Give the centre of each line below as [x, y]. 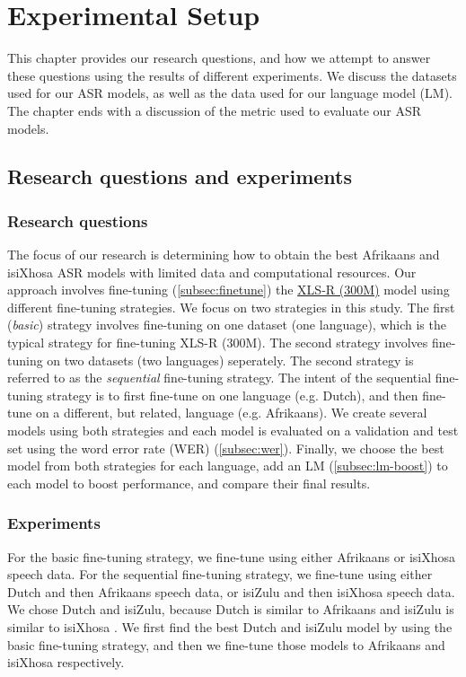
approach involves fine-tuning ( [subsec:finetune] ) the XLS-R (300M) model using [229, 290]
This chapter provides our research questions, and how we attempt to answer [219, 58]
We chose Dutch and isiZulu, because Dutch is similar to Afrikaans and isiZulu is [231, 609]
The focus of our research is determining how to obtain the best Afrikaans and [224, 255]
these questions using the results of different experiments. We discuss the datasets [232, 75]
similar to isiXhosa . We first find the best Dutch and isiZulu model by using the [230, 627]
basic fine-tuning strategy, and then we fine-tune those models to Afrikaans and [226, 644]
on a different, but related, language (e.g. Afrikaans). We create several [231, 413]
